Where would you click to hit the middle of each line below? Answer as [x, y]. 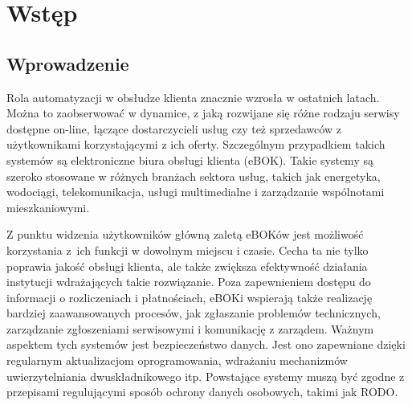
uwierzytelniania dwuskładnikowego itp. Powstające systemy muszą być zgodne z [206, 376]
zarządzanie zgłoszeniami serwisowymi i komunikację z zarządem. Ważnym [190, 328]
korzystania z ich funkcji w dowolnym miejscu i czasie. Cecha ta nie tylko [188, 250]
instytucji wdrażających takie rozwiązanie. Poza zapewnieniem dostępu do [189, 282]
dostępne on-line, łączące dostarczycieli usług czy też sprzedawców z [174, 128]
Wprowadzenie [68, 63]
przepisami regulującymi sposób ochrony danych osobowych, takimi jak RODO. [202, 392]
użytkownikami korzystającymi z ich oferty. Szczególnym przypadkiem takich [196, 144]
